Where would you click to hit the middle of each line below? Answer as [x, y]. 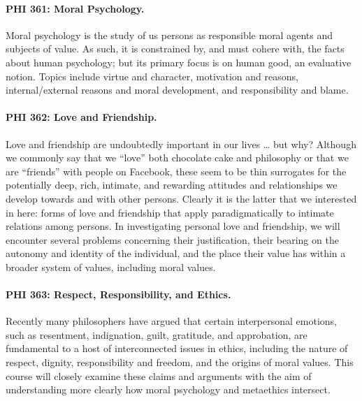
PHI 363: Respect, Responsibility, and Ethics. [118, 294]
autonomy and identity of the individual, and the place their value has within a [176, 253]
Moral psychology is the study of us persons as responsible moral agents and [169, 35]
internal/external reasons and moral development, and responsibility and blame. [177, 90]
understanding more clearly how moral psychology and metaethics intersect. [168, 389]
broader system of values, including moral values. [111, 267]
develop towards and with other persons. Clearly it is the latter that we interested [181, 198]
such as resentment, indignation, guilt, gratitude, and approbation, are [157, 334]
